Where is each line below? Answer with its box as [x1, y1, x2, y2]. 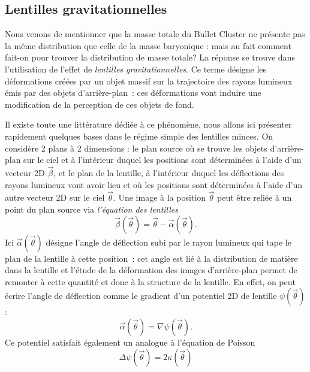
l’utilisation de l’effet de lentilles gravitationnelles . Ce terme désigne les [5, 62, 267, 75]
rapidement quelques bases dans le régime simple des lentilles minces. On [5, 129, 273, 142]
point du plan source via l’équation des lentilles [5, 202, 179, 215]
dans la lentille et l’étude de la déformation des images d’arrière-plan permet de [5, 264, 297, 276]
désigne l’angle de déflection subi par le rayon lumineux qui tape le [46, 235, 291, 248]
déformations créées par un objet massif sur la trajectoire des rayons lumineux [5, 74, 293, 87]
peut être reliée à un [217, 191, 292, 204]
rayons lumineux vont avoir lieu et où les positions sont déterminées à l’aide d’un [5, 178, 303, 190]
